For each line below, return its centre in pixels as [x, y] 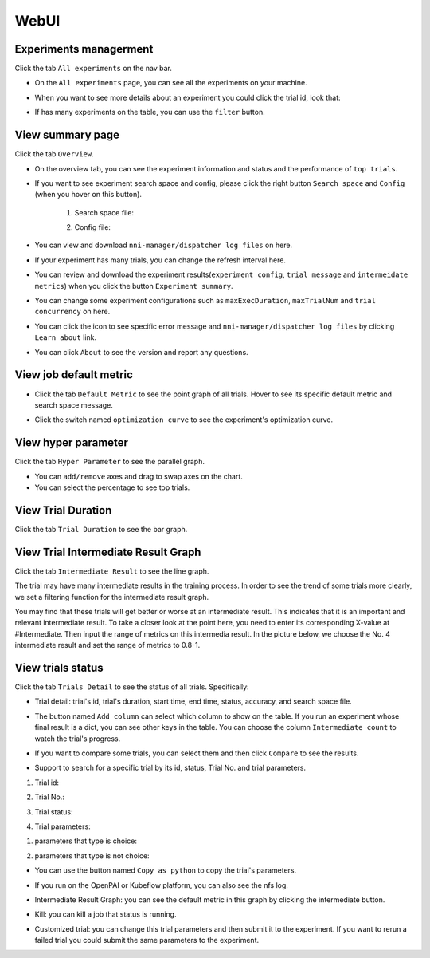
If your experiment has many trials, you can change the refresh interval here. [160, 260]
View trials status [59, 667]
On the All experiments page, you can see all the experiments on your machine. [171, 83]
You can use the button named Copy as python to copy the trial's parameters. [166, 870]
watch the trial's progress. [78, 739]
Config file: [93, 227]
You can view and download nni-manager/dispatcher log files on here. [164, 245]
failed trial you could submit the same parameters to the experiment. [147, 940]
